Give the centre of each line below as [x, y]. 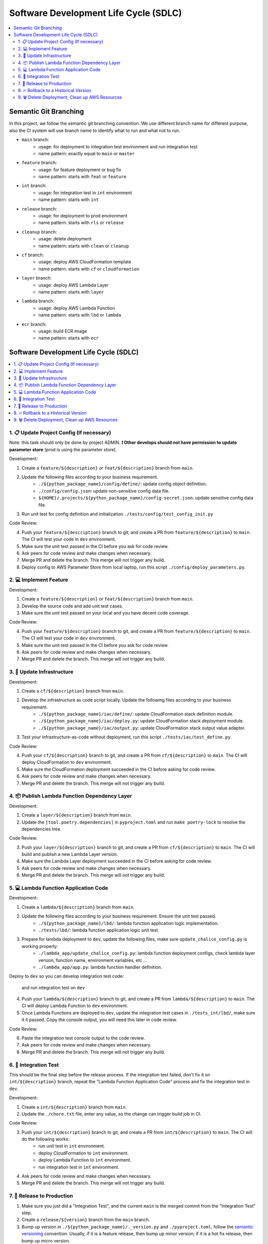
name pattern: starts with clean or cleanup [84, 246]
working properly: [40, 946]
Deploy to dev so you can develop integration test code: [67, 976]
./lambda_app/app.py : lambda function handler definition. [100, 967]
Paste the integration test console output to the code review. [83, 1038]
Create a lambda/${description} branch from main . [78, 907]
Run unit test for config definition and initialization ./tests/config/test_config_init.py [117, 514]
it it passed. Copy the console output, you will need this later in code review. [99, 1020]
